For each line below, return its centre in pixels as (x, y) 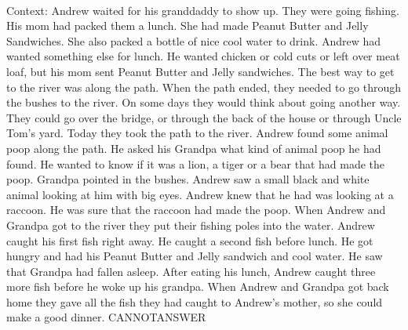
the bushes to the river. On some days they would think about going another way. (204, 102)
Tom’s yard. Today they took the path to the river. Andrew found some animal (197, 133)
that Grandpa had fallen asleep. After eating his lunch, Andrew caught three (191, 271)
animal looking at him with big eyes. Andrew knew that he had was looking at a (200, 194)
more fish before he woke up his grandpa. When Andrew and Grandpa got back (198, 286)
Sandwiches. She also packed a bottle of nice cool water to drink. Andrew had (194, 40)
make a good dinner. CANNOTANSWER (106, 317)
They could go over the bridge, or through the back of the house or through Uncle (204, 117)
